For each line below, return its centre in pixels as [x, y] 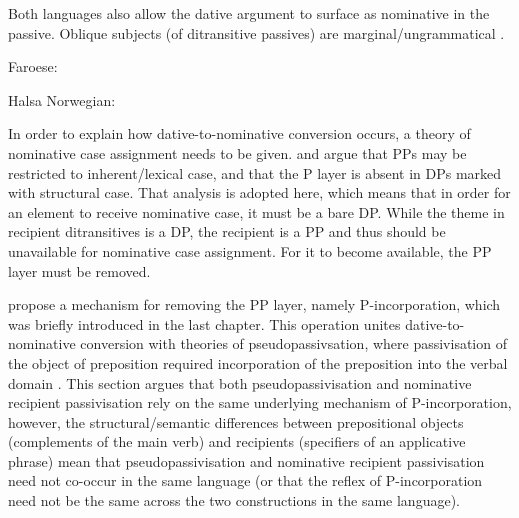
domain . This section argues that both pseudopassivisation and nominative [240, 382]
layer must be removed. [79, 270]
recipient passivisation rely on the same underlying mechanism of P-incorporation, [260, 402]
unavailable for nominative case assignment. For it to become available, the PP [250, 250]
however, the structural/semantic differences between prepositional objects [236, 421]
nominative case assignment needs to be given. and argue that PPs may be [237, 152]
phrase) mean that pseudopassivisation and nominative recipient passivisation [246, 460]
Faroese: [33, 66]
